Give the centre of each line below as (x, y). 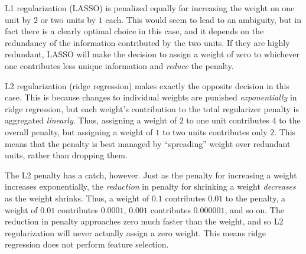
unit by (18, 19)
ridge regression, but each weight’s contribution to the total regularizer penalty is (152, 108)
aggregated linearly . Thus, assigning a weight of (91, 120)
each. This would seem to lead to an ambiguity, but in (203, 19)
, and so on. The (254, 209)
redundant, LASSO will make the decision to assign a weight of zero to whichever (152, 54)
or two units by (68, 19)
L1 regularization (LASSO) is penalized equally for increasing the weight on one (150, 8)
